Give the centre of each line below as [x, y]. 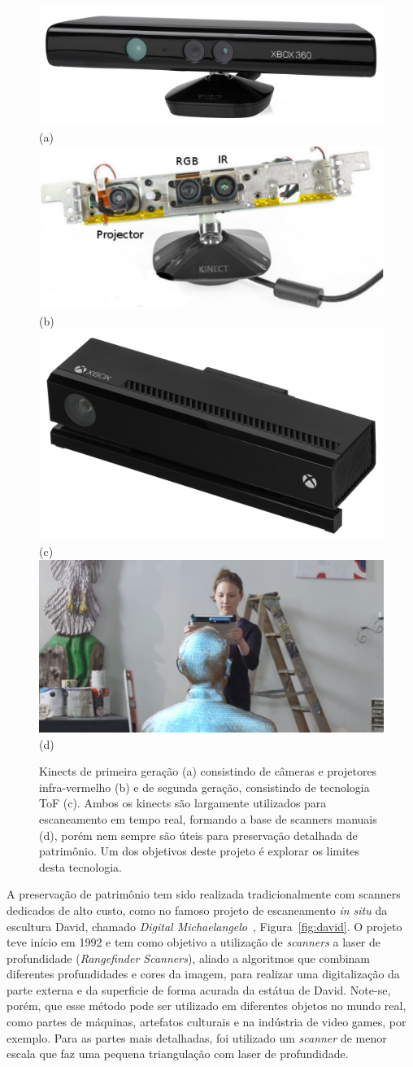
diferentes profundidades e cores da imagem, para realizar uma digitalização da [203, 974]
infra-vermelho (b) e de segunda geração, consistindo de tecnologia [204, 787]
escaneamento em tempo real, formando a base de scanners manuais [208, 818]
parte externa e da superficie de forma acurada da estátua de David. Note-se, [199, 989]
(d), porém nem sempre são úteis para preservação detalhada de [198, 835]
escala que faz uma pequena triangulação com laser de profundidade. [178, 1054]
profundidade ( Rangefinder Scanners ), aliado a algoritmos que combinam [189, 958]
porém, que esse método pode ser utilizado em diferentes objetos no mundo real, [206, 1006]
